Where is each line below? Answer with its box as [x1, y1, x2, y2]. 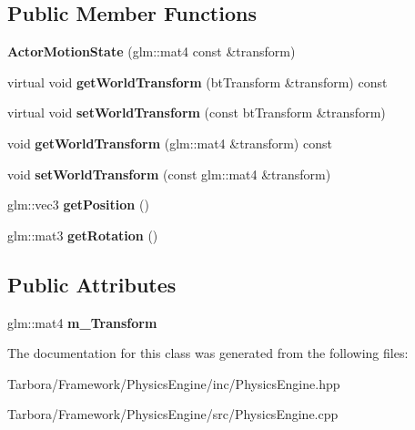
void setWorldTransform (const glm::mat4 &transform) [7, 164, 331, 183]
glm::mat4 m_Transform [7, 312, 157, 332]
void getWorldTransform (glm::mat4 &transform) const [7, 133, 332, 152]
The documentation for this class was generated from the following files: [7, 343, 409, 363]
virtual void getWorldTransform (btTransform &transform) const [7, 72, 388, 91]
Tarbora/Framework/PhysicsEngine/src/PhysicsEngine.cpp [7, 404, 339, 424]
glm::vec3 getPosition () [7, 195, 149, 214]
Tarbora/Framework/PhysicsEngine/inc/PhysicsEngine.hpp [7, 374, 340, 393]
